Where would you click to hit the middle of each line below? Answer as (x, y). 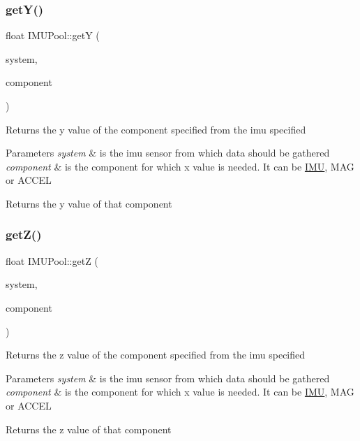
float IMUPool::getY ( (53, 35)
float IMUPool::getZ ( (52, 260)
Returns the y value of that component (89, 203)
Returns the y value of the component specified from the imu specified (156, 129)
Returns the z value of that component (89, 429)
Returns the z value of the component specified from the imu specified (156, 355)
